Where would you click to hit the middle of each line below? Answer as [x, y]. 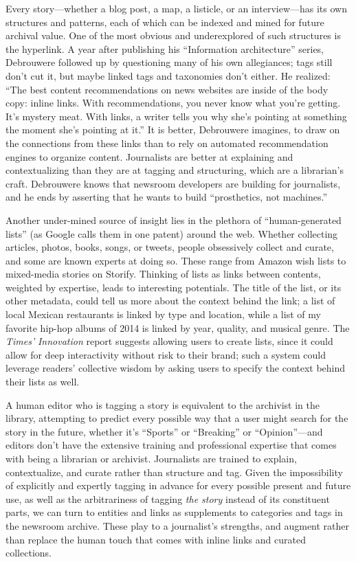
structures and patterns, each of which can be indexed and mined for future [165, 22]
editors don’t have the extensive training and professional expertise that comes [171, 445]
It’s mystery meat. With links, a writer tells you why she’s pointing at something [176, 116]
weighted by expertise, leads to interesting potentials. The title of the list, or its [174, 287]
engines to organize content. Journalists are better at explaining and [149, 156]
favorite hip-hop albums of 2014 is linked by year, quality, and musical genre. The [178, 327]
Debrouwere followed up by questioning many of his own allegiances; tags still [169, 62]
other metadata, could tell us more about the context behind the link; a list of [170, 301]
